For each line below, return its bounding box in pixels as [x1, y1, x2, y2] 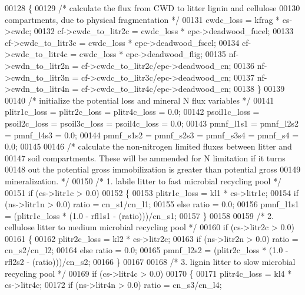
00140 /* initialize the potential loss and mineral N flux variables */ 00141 [5, 94, 274, 106]
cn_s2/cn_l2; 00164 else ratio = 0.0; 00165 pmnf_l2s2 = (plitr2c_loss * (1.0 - [5, 244, 289, 256]
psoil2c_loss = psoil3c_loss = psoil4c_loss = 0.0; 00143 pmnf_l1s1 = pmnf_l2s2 [5, 117, 299, 129]
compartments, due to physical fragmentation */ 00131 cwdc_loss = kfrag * [5, 13, 280, 25]
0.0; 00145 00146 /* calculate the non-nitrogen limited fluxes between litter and [5, 140, 292, 153]
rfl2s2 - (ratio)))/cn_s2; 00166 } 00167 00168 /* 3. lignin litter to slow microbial [5, 256, 296, 268]
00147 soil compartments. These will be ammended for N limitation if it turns [5, 151, 286, 164]
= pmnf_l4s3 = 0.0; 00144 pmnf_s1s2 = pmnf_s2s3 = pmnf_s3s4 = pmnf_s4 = [5, 128, 299, 141]
